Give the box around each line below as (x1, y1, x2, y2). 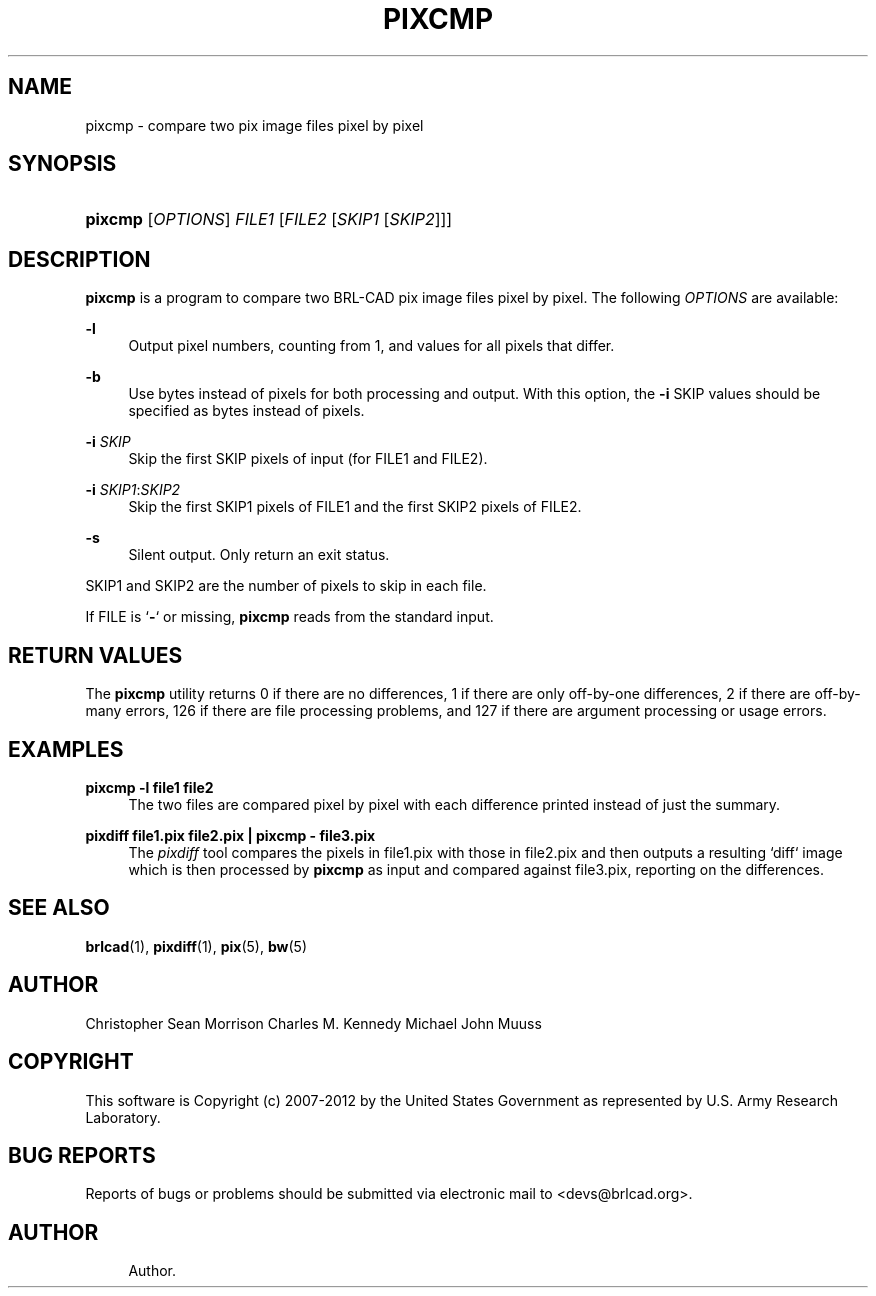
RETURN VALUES (8, 642, 183, 668)
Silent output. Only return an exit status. (128, 546, 390, 564)
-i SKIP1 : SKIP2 (85, 481, 181, 499)
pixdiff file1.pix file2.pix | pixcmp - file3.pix (85, 826, 376, 844)
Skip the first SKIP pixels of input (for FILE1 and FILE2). (128, 450, 488, 468)
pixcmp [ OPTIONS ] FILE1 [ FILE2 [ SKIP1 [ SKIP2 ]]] (85, 209, 453, 230)
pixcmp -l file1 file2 (85, 778, 214, 796)
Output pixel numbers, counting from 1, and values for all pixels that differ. (128, 337, 615, 355)
